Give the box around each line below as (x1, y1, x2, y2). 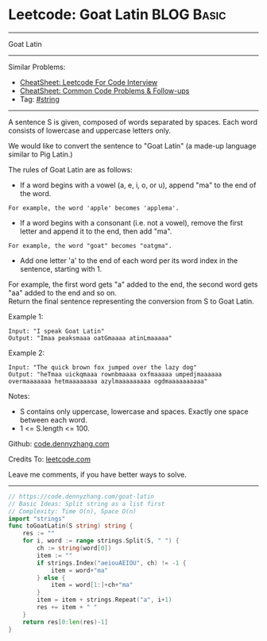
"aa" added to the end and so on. (8, 288, 118, 297)
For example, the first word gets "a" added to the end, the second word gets (8, 280, 258, 289)
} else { (37, 573, 66, 581)
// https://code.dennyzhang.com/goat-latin (8, 492, 155, 500)
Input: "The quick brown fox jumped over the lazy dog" (8, 363, 197, 371)
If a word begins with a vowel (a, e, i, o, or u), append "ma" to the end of (19, 180, 257, 190)
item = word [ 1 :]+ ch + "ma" (50, 581, 133, 589)
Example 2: (8, 348, 45, 357)
